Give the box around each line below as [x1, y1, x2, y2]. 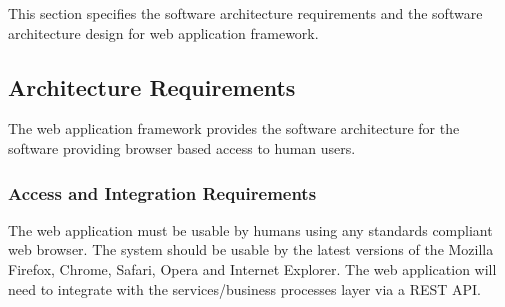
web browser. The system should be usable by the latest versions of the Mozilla [8, 239, 494, 260]
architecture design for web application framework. [8, 22, 319, 43]
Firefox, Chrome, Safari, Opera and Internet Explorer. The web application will [8, 258, 497, 279]
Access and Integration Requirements [8, 180, 317, 205]
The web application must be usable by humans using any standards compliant [8, 219, 493, 240]
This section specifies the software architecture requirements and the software [8, 3, 483, 23]
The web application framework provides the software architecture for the [8, 118, 460, 139]
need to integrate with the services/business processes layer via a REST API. [8, 278, 482, 299]
